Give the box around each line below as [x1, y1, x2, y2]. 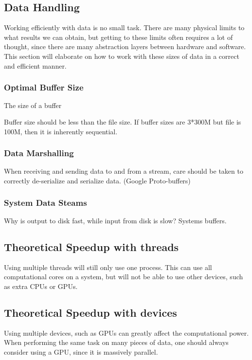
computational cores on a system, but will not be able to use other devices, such [4, 271, 243, 282]
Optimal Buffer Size [4, 81, 84, 93]
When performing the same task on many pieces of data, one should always [4, 337, 229, 347]
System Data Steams [4, 196, 87, 208]
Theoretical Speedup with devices [4, 305, 177, 320]
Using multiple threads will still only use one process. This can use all [4, 262, 212, 272]
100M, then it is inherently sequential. [4, 126, 118, 136]
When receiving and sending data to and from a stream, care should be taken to [4, 166, 243, 176]
